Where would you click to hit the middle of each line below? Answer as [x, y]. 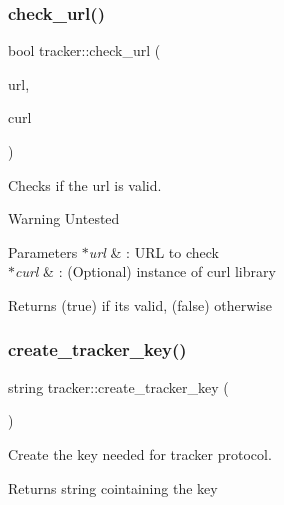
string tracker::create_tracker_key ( [118, 386]
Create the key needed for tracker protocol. [140, 453]
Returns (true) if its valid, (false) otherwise [140, 304]
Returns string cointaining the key [113, 487]
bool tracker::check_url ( [84, 50]
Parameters [43, 251]
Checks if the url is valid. [85, 184]
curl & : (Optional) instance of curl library [145, 271]
